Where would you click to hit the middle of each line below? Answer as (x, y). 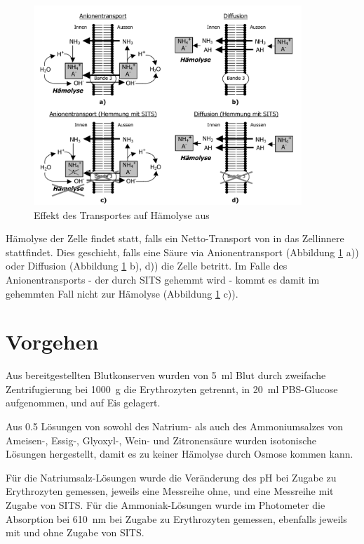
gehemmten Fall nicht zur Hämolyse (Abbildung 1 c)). (122, 293)
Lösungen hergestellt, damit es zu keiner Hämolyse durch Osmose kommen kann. (180, 454)
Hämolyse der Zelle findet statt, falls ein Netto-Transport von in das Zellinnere (175, 238)
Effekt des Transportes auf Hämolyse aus (122, 214)
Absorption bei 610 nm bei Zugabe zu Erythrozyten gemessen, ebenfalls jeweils (176, 518)
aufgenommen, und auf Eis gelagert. (83, 403)
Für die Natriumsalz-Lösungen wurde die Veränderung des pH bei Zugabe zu (171, 477)
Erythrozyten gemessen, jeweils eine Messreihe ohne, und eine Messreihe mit (170, 491)
